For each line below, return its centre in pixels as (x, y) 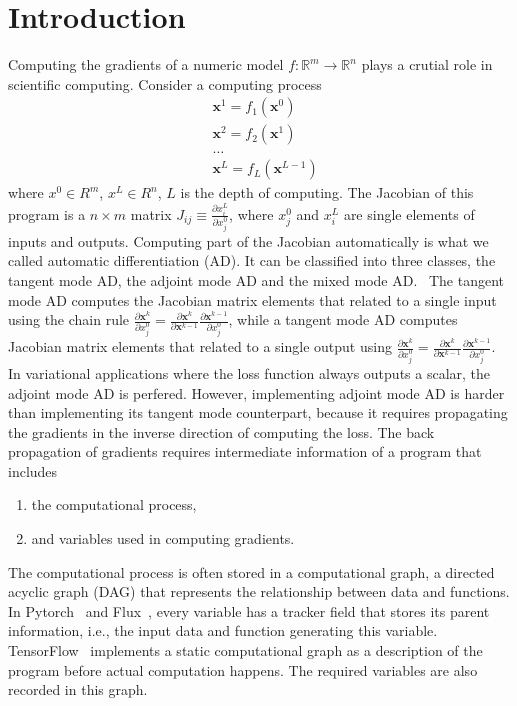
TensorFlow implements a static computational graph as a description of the (245, 650)
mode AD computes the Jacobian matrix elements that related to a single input (252, 299)
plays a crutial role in (427, 64)
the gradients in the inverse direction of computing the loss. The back (221, 431)
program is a (47, 213)
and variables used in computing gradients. (163, 538)
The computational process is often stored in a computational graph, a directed (251, 571)
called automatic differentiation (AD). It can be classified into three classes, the (252, 260)
